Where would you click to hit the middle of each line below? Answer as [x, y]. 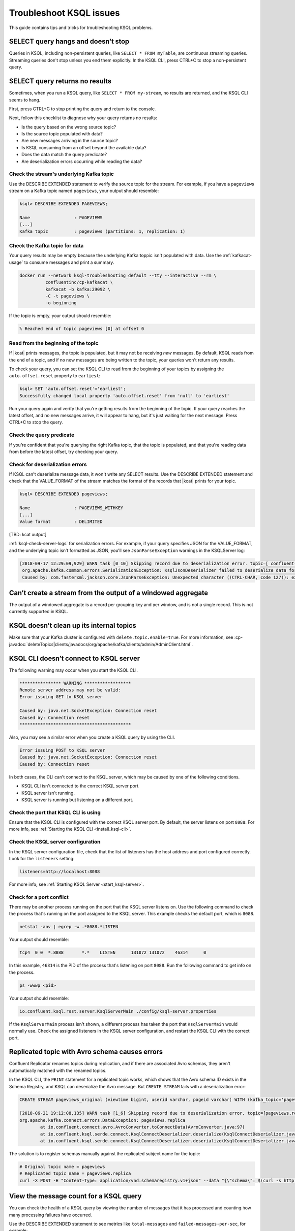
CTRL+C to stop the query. [36, 422]
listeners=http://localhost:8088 [60, 871]
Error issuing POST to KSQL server [62, 750]
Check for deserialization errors [48, 464]
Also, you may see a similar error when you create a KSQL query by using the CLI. [92, 737]
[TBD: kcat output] [28, 535]
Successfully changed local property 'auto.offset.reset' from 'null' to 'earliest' [124, 396]
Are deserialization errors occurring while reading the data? [82, 161]
